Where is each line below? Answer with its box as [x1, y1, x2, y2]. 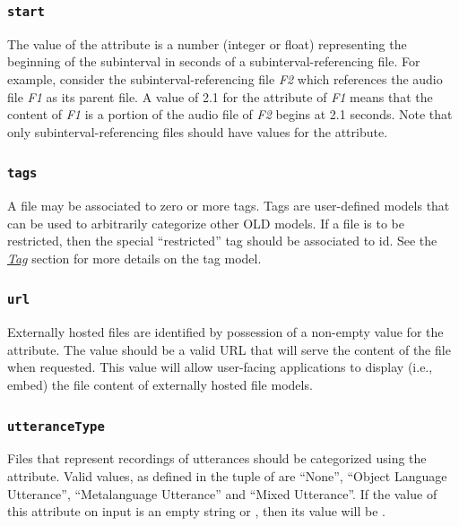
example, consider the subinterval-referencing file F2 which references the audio [7, 69, 443, 88]
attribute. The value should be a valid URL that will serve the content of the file [7, 340, 451, 358]
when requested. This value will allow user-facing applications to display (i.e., [7, 358, 433, 376]
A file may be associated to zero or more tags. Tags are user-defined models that [7, 196, 450, 215]
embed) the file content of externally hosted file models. [7, 375, 313, 394]
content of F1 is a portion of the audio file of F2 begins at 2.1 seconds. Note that [7, 105, 453, 124]
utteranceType [7, 418, 105, 434]
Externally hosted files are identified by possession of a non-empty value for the [7, 323, 444, 341]
